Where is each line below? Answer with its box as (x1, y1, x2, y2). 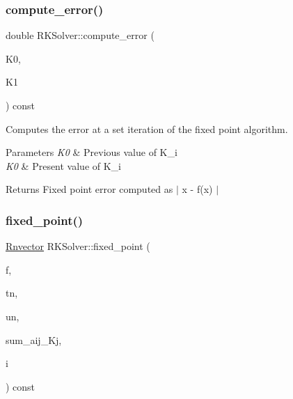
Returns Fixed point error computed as (6, 182, 173, 196)
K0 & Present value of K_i (6, 158, 121, 173)
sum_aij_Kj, (6, 332, 62, 347)
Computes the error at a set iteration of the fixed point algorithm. (6, 121, 288, 136)
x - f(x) (182, 182, 213, 196)
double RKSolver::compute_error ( (6, 28, 155, 42)
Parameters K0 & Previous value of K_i (6, 145, 177, 159)
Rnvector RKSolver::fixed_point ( (6, 239, 150, 253)
